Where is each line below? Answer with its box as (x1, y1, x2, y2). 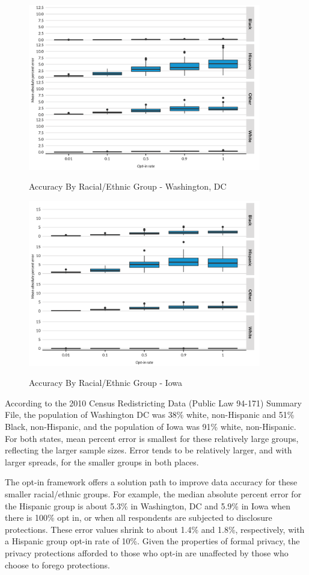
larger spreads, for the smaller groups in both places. (5, 455, 199, 468)
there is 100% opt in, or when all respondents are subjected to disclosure (5, 511, 272, 524)
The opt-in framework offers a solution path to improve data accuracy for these (5, 476, 298, 488)
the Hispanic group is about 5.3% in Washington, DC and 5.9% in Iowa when (5, 499, 290, 512)
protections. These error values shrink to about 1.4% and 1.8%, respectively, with (5, 523, 305, 535)
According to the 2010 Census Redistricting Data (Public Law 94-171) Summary (5, 396, 302, 409)
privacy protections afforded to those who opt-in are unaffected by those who (5, 547, 289, 559)
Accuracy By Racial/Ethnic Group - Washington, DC (29, 180, 227, 193)
